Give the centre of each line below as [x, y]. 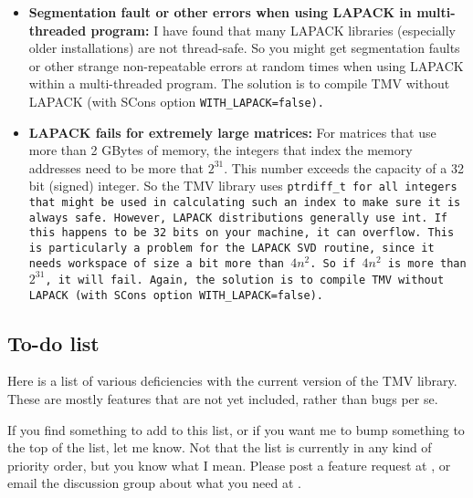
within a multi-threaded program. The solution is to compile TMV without [239, 83]
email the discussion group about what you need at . [154, 483]
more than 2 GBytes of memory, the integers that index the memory [221, 150]
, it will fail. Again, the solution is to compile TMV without [245, 280]
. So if [333, 263]
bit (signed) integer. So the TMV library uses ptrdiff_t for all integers [243, 186]
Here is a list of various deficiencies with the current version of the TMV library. [232, 381]
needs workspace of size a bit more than [156, 263]
